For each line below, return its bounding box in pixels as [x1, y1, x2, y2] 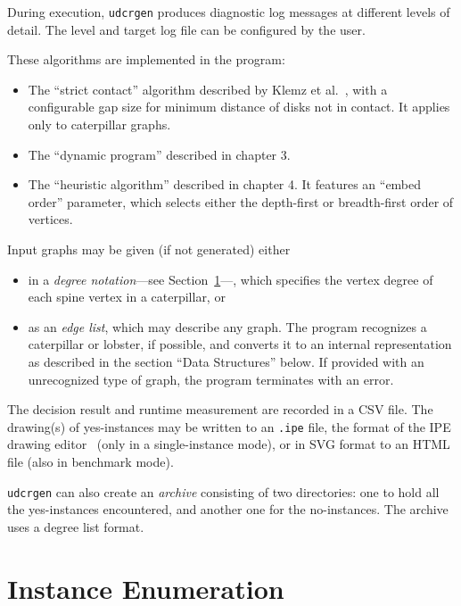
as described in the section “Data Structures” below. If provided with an [28, 352, 424, 370]
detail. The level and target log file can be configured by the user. [7, 20, 366, 38]
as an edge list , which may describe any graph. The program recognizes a [28, 317, 427, 336]
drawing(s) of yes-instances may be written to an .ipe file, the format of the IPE [7, 417, 451, 436]
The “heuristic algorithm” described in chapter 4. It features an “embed [28, 175, 422, 194]
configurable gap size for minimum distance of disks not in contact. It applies [28, 97, 450, 116]
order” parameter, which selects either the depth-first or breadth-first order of [28, 192, 454, 211]
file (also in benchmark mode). [7, 452, 174, 470]
